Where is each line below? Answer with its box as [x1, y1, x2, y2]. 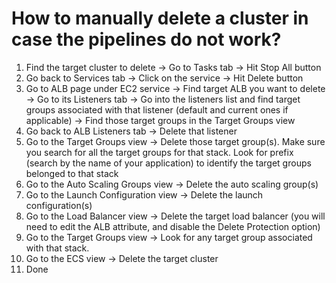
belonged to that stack [25, 167, 119, 179]
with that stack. [25, 242, 90, 254]
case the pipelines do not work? [11, 28, 282, 51]
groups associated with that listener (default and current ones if [25, 103, 289, 116]
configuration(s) [25, 199, 93, 211]
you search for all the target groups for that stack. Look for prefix [25, 146, 294, 158]
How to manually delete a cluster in [11, 7, 309, 30]
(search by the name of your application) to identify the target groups [25, 157, 312, 169]
